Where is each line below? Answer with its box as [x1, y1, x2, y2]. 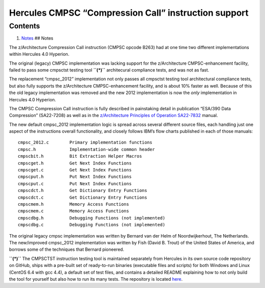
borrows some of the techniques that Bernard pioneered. [9, 246, 125, 252]
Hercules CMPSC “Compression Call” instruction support [9, 7, 249, 18]
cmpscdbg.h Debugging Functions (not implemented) [18, 215, 165, 220]
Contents [9, 22, 40, 30]
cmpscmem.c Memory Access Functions [18, 208, 130, 214]
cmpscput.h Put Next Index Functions [18, 174, 132, 180]
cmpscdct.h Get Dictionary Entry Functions [18, 188, 147, 193]
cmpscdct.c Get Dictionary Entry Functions [18, 194, 147, 200]
